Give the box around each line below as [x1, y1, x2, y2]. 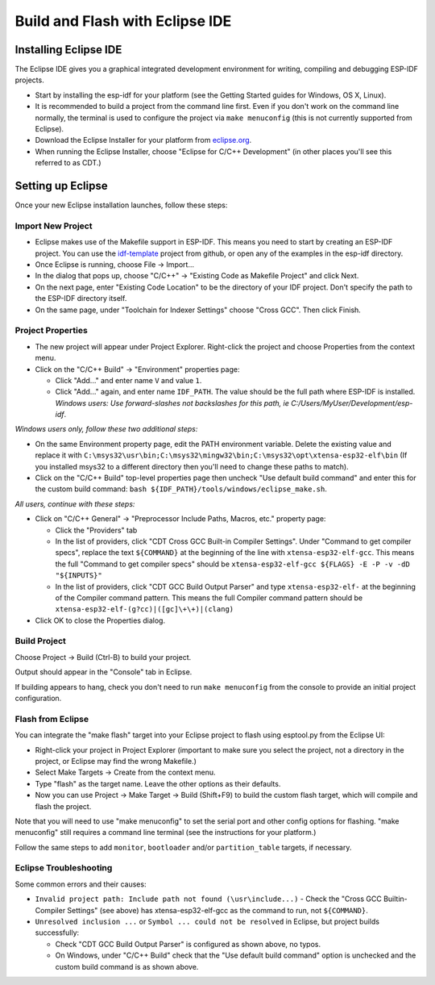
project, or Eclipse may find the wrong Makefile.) [35, 756, 197, 766]
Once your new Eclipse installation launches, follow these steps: [14, 200, 228, 210]
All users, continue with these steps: [14, 499, 135, 508]
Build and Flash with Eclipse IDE [14, 12, 232, 30]
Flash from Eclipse [14, 713, 89, 724]
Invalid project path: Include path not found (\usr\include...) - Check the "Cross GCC [35, 894, 382, 904]
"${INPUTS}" [55, 571, 102, 580]
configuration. [14, 694, 62, 703]
